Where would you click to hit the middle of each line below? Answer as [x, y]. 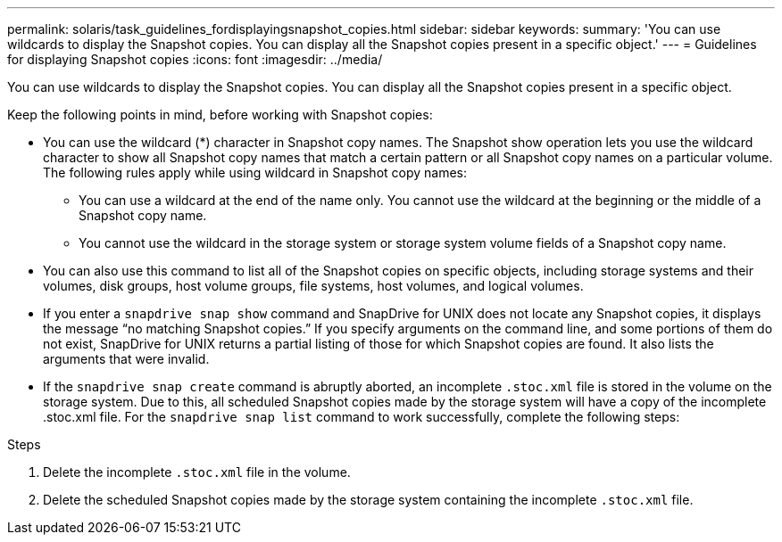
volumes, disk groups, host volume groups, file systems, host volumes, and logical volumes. [313, 286]
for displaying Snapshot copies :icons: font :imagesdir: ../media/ [195, 59]
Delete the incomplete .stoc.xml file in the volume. [197, 472]
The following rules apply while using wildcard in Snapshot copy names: [255, 172]
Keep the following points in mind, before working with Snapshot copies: [220, 115]
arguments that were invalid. [126, 359]
